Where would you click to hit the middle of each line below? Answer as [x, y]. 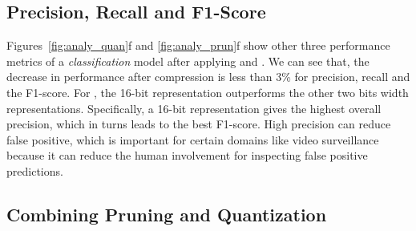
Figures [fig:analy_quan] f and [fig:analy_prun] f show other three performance [198, 45]
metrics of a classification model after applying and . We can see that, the [188, 61]
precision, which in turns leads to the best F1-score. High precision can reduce [199, 124]
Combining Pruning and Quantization [167, 214]
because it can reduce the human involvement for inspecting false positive [187, 155]
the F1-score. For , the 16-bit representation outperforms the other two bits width [208, 92]
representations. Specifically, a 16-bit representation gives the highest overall [194, 108]
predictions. [35, 170]
